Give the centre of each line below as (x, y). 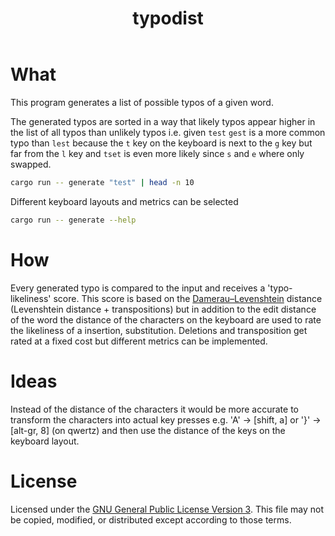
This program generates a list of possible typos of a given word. (142, 102)
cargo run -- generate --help (73, 220)
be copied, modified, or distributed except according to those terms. (151, 519)
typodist (168, 18)
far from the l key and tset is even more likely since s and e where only (157, 153)
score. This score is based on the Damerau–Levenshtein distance (188, 298)
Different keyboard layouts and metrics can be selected (124, 201)
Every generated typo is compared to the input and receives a (138, 288)
